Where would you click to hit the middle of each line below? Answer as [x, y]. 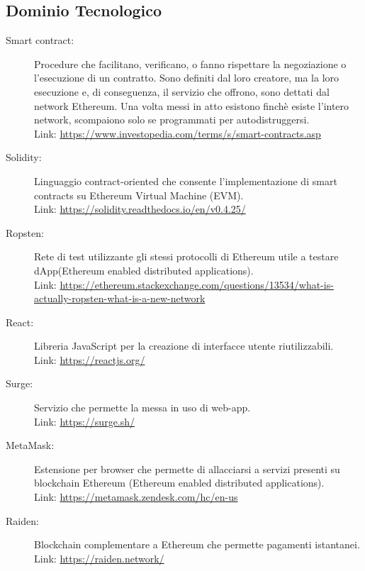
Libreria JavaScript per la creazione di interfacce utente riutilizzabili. [184, 346]
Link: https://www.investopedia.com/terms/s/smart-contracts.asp [178, 133]
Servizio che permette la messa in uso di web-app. [142, 408]
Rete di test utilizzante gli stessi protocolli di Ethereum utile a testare [186, 256]
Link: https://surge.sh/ [85, 421]
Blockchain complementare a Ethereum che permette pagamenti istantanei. [197, 544]
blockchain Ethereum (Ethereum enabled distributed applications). [179, 483]
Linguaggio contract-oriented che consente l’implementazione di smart [186, 181]
